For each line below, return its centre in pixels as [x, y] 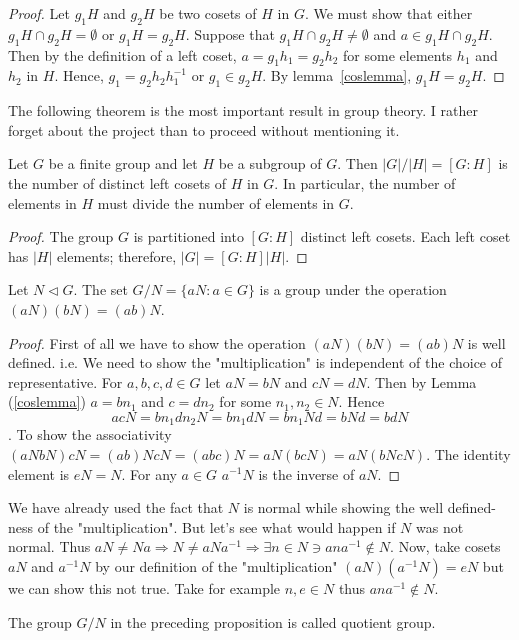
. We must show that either [388, 13]
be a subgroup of [270, 163]
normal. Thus [49, 546]
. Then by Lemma [421, 381]
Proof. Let [39, 13]
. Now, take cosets [445, 546]
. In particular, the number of [365, 182]
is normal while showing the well [343, 507]
